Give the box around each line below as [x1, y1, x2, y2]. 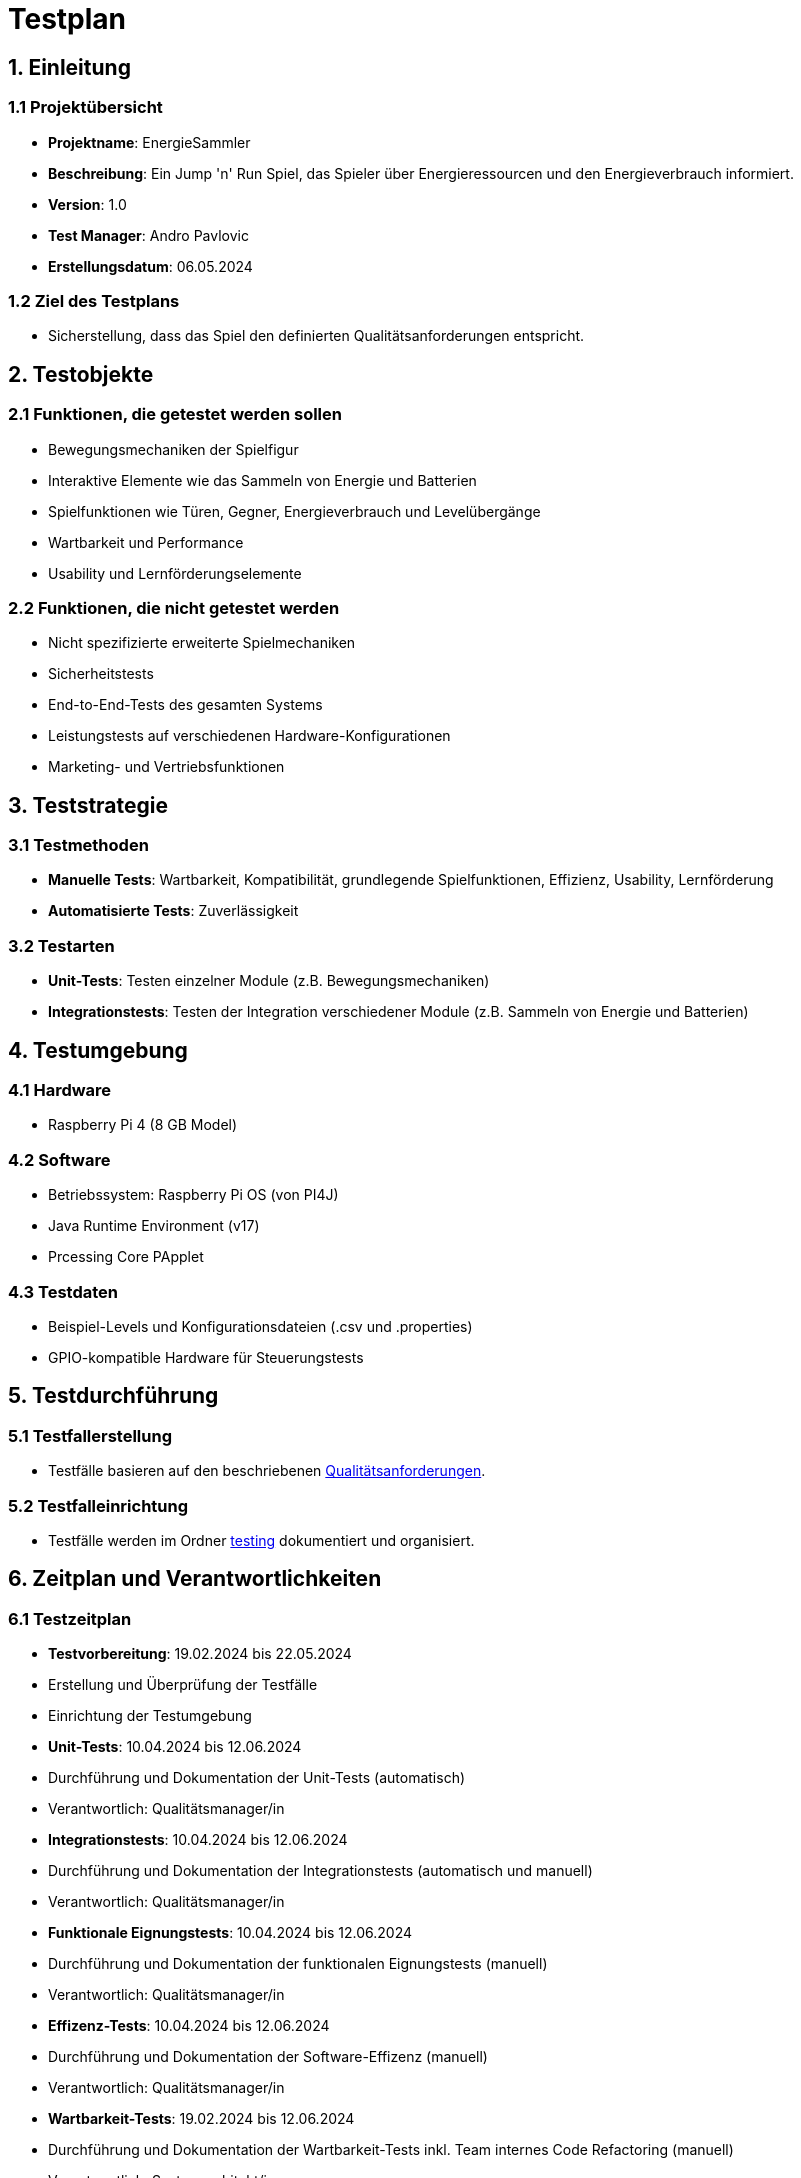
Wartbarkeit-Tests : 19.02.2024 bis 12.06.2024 [48, 2110, 355, 2128]
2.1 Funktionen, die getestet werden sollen [8, 404, 342, 425]
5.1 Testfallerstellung [8, 1425, 172, 1446]
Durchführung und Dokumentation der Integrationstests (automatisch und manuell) [48, 1862, 593, 1880]
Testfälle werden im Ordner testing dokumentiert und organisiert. [48, 1531, 475, 1549]
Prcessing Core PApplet [48, 1248, 204, 1266]
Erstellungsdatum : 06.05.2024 [48, 257, 253, 275]
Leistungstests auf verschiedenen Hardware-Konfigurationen [48, 727, 451, 745]
